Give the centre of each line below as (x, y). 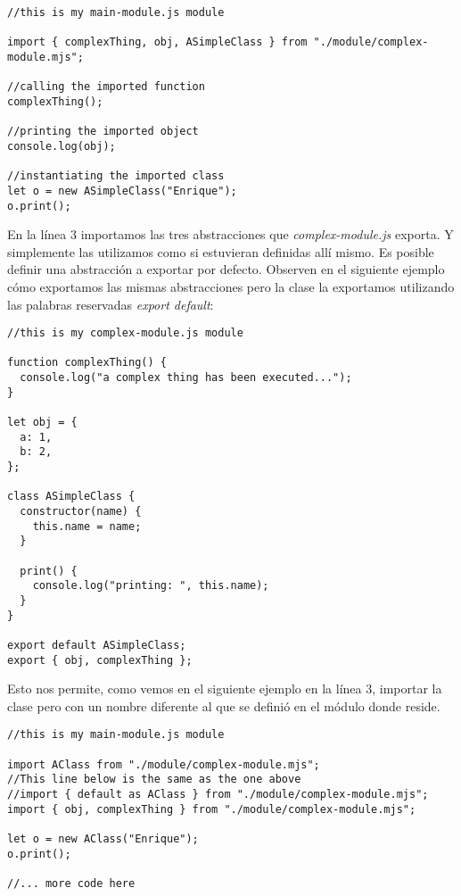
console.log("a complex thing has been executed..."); (186, 378)
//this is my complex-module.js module (125, 333)
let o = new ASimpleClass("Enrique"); (122, 191)
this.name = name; (87, 526)
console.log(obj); (62, 146)
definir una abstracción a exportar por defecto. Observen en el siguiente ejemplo (226, 269)
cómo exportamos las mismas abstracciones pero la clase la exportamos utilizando (231, 286)
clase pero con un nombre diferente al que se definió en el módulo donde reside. (224, 705)
